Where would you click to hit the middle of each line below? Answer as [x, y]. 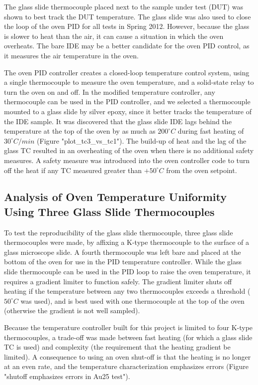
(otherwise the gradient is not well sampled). [72, 310]
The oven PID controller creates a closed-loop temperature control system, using [127, 72]
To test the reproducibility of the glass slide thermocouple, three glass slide [119, 232]
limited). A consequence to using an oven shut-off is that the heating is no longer [128, 356]
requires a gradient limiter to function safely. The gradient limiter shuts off [118, 281]
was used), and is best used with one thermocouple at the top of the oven [132, 300]
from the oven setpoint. [202, 170]
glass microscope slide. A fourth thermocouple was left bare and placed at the [123, 252]
